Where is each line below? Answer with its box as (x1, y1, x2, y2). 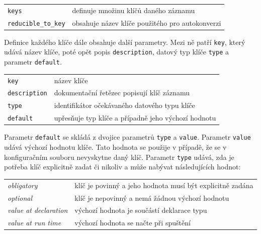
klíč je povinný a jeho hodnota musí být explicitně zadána (74, 180, 253, 190)
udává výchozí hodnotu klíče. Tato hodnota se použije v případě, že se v (4, 142, 227, 152)
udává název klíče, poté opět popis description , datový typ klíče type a (4, 46, 229, 57)
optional (8, 192, 33, 203)
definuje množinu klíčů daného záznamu (72, 5, 195, 15)
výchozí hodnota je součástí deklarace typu (74, 205, 207, 215)
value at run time (8, 217, 61, 228)
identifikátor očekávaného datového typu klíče (54, 100, 195, 110)
